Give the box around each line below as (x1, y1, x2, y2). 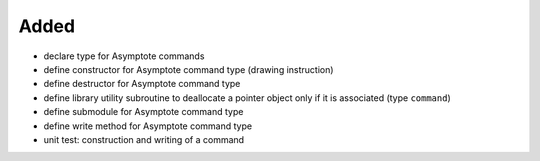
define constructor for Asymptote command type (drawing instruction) (43, 63, 334, 75)
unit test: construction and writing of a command (43, 133, 245, 145)
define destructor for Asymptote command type (43, 78, 241, 90)
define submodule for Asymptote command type (43, 106, 244, 118)
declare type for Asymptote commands (43, 50, 205, 62)
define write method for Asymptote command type (43, 120, 253, 132)
